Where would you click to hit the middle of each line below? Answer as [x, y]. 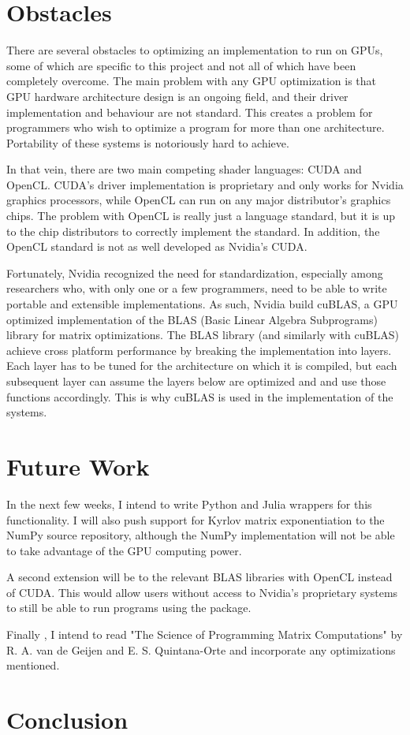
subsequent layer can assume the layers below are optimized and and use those [196, 381]
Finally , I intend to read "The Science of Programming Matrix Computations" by [205, 634]
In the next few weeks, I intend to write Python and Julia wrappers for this [189, 504]
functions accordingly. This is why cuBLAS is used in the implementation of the [200, 396]
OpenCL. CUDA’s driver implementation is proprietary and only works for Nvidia [205, 184]
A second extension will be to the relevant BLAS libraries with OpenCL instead [199, 577]
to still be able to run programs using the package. [129, 608]
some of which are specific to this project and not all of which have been [181, 65]
